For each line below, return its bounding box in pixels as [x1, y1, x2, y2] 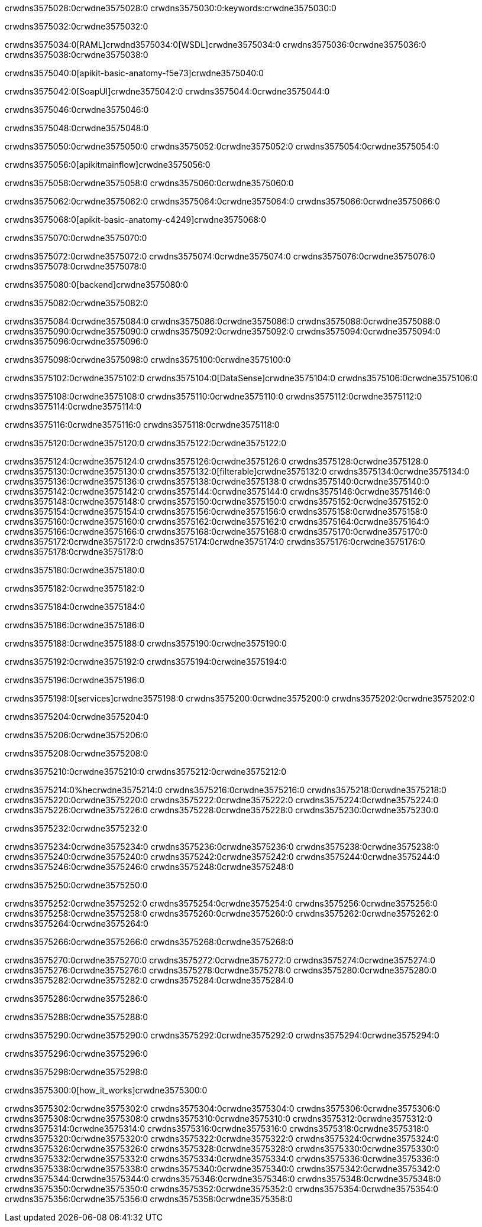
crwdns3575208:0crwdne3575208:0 [5, 748, 148, 758]
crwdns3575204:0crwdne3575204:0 [5, 712, 149, 722]
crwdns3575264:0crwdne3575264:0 [5, 918, 148, 929]
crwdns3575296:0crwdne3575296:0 [5, 1049, 148, 1059]
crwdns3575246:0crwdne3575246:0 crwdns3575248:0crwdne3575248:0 [5, 862, 294, 872]
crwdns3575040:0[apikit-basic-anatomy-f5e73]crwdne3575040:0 [5, 68, 264, 78]
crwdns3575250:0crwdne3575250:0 [5, 880, 148, 890]
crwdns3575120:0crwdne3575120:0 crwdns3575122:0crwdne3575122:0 [5, 438, 287, 448]
